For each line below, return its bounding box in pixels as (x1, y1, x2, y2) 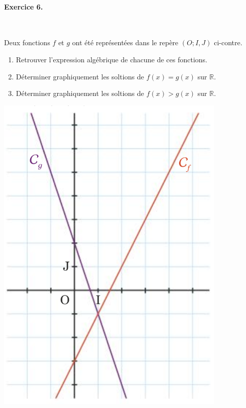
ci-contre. (214, 37, 242, 48)
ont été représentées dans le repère (72, 37, 179, 48)
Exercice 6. (4, 1, 43, 12)
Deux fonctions (4, 37, 50, 48)
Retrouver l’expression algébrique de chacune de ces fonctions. (16, 54, 207, 64)
